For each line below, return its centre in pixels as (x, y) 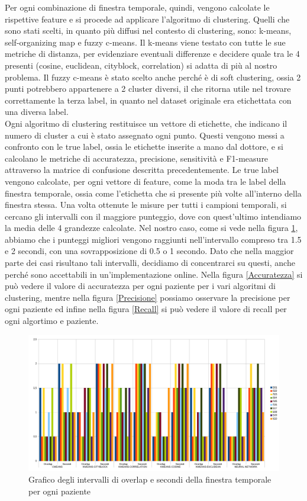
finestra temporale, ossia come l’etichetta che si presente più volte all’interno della (153, 193)
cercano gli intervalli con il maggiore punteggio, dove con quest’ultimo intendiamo (153, 216)
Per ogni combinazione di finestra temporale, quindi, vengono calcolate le (137, 7)
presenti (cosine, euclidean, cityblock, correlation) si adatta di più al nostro (141, 65)
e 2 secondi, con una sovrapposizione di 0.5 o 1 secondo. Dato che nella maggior (149, 251)
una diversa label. (37, 112)
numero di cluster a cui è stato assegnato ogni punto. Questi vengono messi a (145, 135)
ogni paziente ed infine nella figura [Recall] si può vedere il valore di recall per (146, 309)
